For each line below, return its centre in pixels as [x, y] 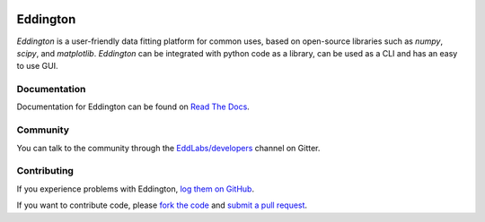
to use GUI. [37, 66]
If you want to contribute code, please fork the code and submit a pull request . [162, 205]
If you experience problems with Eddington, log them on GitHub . [136, 189]
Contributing [45, 171]
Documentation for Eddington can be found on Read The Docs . [133, 107]
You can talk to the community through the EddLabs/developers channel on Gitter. [168, 148]
